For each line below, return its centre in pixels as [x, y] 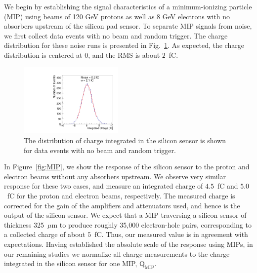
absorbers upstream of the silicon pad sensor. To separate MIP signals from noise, [128, 26]
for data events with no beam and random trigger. [100, 150]
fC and [228, 186]
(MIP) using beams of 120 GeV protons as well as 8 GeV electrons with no [117, 16]
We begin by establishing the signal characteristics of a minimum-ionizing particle [128, 6]
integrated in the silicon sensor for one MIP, [71, 263]
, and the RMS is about [124, 55]
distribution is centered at [43, 55]
